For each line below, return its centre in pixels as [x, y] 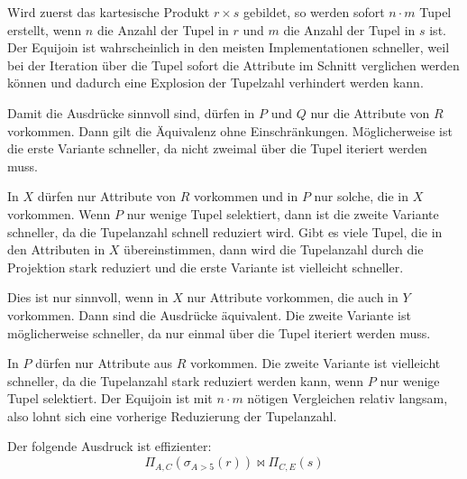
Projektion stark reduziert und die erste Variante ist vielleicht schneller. [206, 267]
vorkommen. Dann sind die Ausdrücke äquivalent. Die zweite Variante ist [209, 314]
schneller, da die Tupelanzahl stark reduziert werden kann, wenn [186, 380]
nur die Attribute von [370, 112]
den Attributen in [56, 249]
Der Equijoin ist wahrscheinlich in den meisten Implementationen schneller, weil [229, 47]
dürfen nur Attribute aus [104, 363]
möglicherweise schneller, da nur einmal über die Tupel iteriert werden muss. [219, 332]
